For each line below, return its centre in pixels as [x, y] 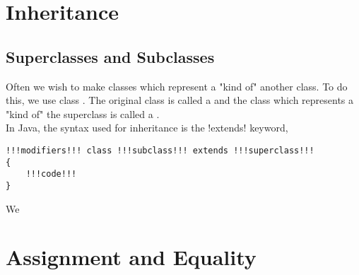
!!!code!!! [51, 174]
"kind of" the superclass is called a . [83, 113]
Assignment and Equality [131, 257]
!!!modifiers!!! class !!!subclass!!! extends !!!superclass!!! [160, 150]
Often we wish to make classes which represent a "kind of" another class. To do [177, 86]
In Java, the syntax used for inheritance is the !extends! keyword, [147, 128]
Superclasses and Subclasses [110, 56]
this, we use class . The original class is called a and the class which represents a [180, 100]
